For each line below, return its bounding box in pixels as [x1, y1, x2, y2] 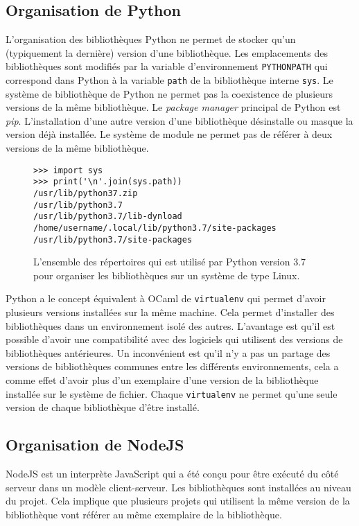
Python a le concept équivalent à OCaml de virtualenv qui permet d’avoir [6, 291, 326, 306]
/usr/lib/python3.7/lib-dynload [33, 211, 182, 222]
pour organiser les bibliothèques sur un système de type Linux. [33, 268, 300, 282]
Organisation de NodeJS [6, 434, 184, 455]
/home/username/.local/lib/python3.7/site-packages [33, 222, 277, 233]
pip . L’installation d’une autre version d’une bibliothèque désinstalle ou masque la [6, 113, 353, 128]
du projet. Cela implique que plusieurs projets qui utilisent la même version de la [6, 493, 350, 508]
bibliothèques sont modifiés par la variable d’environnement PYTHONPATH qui [6, 59, 328, 73]
